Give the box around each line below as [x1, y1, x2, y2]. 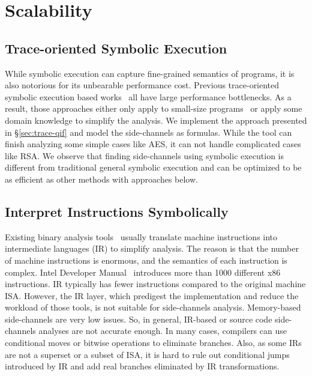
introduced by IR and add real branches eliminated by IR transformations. [5, 360, 280, 372]
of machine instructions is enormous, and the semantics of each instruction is [5, 253, 287, 266]
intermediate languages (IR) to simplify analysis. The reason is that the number [5, 242, 299, 255]
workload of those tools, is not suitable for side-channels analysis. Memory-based [5, 301, 301, 314]
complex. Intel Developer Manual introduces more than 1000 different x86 [5, 265, 281, 278]
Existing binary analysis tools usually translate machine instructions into [5, 230, 278, 243]
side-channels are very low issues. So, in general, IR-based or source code [5, 312, 272, 325]
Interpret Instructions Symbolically [5, 202, 229, 220]
